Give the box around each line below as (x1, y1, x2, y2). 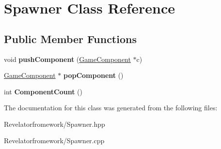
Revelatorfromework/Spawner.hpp (4, 119, 105, 129)
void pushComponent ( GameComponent (4, 54, 131, 64)
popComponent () (63, 70, 124, 80)
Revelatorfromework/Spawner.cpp (4, 135, 105, 145)
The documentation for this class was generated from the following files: (4, 103, 218, 113)
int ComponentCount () (4, 86, 82, 96)
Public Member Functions (4, 31, 137, 46)
